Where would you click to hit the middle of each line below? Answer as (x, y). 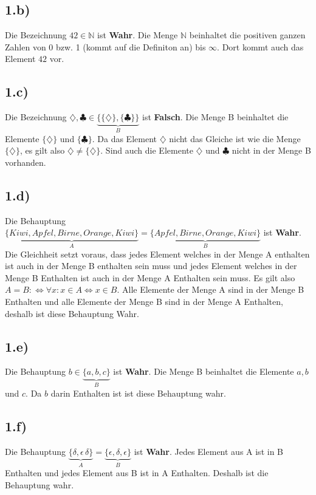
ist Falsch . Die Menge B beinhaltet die (215, 117)
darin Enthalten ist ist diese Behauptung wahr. (138, 393)
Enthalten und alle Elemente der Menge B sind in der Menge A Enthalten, (144, 302)
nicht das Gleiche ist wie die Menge (235, 138)
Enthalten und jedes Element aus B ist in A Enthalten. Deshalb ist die (137, 473)
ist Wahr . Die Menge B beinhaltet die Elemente (204, 371)
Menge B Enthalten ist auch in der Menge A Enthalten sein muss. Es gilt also (150, 277)
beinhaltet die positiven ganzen (247, 35)
